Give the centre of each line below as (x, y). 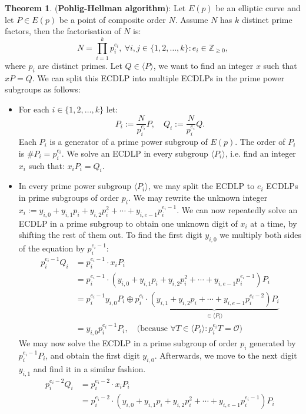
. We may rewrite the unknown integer (198, 198)
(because (152, 329)
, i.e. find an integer (260, 153)
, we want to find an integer (203, 65)
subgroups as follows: (43, 89)
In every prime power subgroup (75, 186)
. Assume (192, 19)
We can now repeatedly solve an (240, 209)
